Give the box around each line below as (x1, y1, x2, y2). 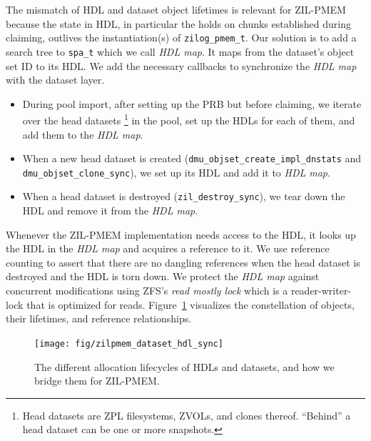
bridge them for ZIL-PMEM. (34, 373, 160, 388)
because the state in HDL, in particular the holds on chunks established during (6, 16, 351, 31)
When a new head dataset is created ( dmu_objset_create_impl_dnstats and (22, 151, 362, 166)
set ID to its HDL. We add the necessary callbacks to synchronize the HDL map (6, 58, 357, 73)
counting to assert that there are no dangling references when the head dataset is (6, 254, 360, 269)
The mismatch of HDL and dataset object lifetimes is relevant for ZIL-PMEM (6, 2, 346, 16)
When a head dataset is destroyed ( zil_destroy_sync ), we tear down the (22, 189, 345, 204)
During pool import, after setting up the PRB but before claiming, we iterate (22, 96, 362, 111)
